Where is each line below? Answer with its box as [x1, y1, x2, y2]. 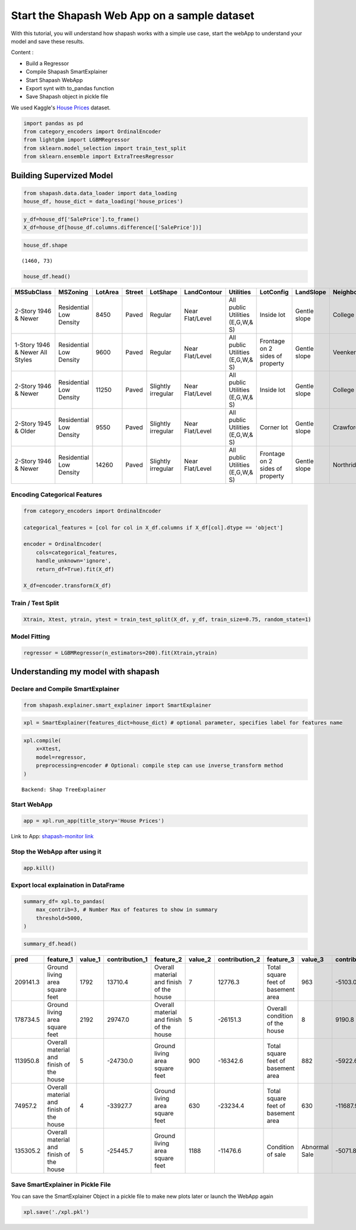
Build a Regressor [26, 59, 69, 67]
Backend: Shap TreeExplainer [21, 786, 106, 793]
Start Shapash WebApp [26, 76, 83, 83]
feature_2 [154, 955, 182, 964]
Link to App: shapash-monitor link [11, 833, 94, 840]
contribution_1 [107, 955, 148, 964]
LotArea [96, 288, 119, 296]
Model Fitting [11, 632, 50, 640]
